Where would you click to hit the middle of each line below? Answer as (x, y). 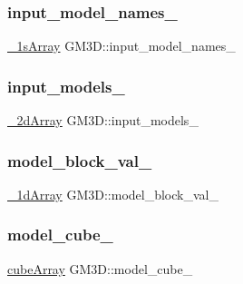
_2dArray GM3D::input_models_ (103, 120)
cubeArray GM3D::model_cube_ (100, 268)
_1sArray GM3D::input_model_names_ (121, 46)
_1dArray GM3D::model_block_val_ (113, 194)
